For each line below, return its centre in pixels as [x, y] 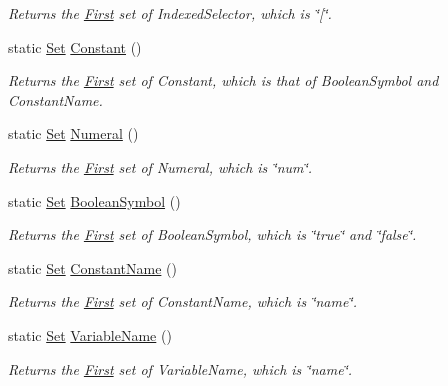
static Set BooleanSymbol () [94, 200]
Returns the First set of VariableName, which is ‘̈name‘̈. [180, 368]
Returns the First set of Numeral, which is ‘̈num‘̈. [160, 166]
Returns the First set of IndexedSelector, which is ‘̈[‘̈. [170, 13]
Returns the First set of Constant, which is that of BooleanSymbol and [223, 80]
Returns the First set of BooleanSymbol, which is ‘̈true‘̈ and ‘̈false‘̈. [212, 234]
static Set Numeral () [73, 133]
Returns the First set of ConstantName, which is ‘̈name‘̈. [182, 301]
